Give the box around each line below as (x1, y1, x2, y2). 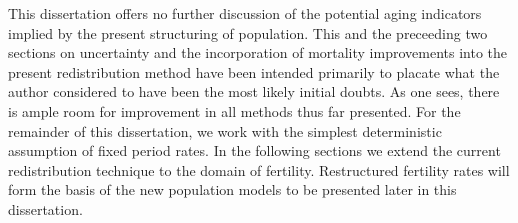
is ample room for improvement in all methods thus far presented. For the (8, 100, 461, 121)
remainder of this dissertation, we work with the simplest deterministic (8, 120, 442, 141)
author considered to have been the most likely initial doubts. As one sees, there (8, 81, 500, 102)
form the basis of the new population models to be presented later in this (8, 179, 457, 200)
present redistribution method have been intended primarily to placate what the (8, 61, 500, 82)
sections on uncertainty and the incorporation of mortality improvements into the (8, 42, 507, 63)
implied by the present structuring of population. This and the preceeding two (8, 22, 488, 43)
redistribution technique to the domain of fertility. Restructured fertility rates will (8, 159, 510, 180)
